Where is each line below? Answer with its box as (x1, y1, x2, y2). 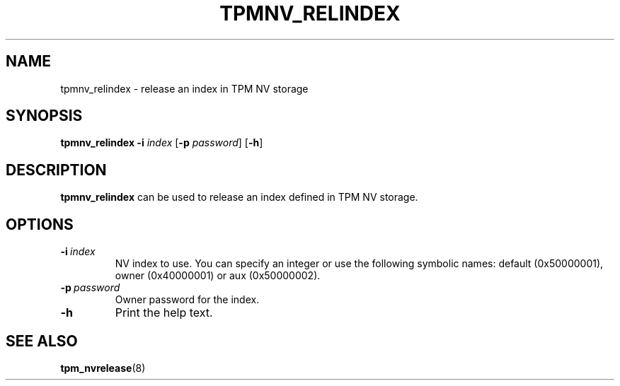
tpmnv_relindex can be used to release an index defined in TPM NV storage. (60, 191, 418, 204)
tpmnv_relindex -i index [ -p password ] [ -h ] (60, 136, 263, 149)
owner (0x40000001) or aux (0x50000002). (115, 269, 321, 282)
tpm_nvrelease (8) (60, 361, 146, 374)
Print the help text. (115, 305, 213, 320)
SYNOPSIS (6, 107, 83, 125)
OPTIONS (6, 215, 74, 233)
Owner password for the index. (115, 293, 260, 306)
